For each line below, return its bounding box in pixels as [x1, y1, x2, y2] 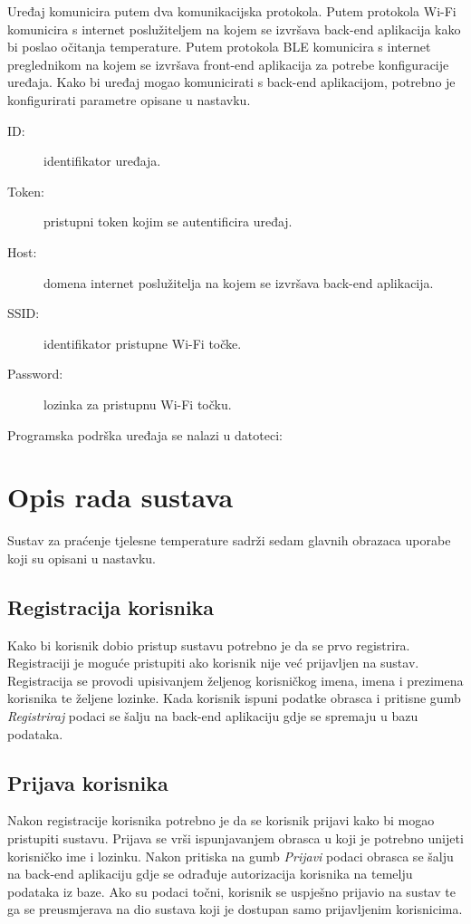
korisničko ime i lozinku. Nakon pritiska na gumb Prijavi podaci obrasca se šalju [7, 846, 454, 865]
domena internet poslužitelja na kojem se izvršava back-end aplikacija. [43, 273, 434, 292]
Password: [7, 364, 63, 383]
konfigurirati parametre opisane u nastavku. [7, 90, 251, 109]
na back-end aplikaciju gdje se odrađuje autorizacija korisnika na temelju [7, 864, 413, 883]
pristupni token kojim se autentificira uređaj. [43, 212, 293, 231]
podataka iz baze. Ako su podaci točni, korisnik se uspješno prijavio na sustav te [7, 881, 456, 900]
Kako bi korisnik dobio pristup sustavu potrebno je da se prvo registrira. [7, 635, 410, 654]
